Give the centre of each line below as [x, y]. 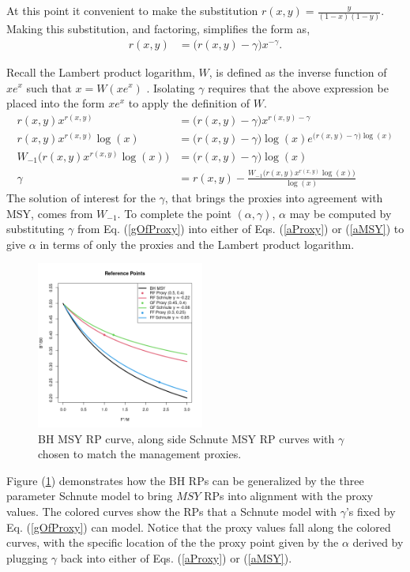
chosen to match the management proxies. [140, 454]
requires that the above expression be [298, 87]
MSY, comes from [50, 213]
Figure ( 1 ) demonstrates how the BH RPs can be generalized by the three [185, 480]
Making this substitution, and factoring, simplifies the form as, [158, 29]
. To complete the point [174, 213]
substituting [36, 229]
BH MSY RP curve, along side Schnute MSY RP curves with [186, 438]
